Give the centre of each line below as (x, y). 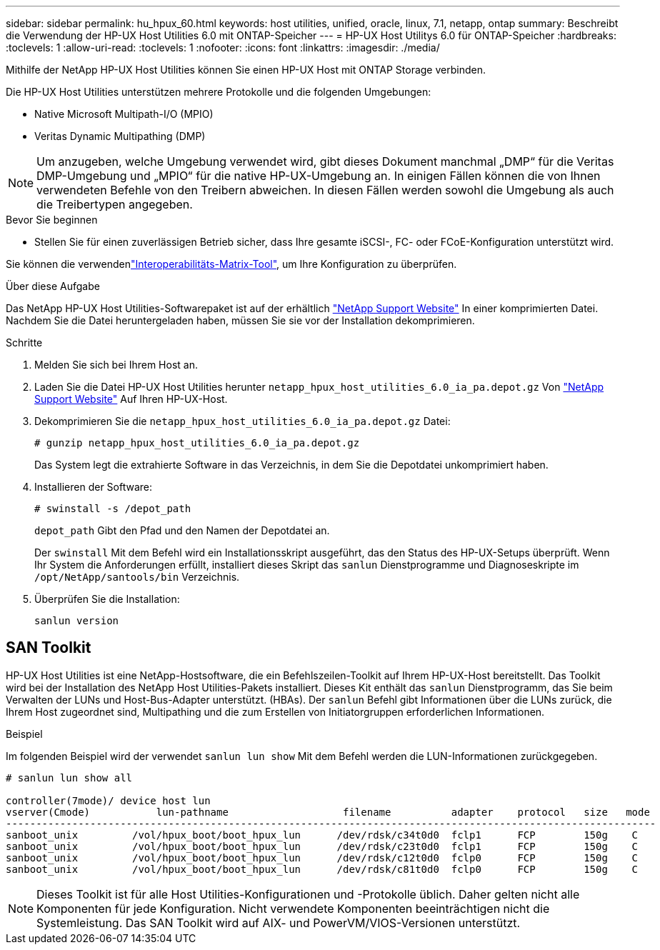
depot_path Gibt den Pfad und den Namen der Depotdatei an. (182, 530)
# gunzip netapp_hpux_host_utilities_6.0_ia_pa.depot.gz (197, 443)
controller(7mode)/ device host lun (108, 800)
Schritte (24, 342)
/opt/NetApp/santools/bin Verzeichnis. (137, 577)
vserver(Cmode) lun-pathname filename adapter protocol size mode (328, 812)
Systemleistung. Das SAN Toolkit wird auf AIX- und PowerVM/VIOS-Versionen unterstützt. (279, 922)
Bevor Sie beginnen (52, 220)
